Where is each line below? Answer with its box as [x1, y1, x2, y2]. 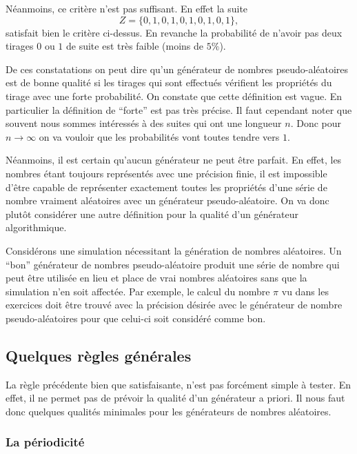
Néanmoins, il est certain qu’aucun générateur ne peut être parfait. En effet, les [6, 152, 342, 167]
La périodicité [6, 433, 85, 451]
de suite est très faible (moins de [66, 39, 204, 53]
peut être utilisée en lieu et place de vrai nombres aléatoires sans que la [6, 270, 307, 285]
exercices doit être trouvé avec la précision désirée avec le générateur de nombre [6, 297, 343, 312]
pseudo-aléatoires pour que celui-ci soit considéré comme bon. [6, 310, 266, 325]
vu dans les [281, 284, 329, 298]
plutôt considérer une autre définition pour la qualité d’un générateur [6, 206, 299, 221]
